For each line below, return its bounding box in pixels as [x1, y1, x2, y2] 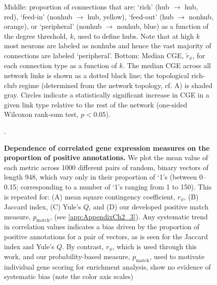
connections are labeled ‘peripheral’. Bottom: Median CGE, [4, 50, 184, 60]
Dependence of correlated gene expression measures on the [4, 142, 210, 153]
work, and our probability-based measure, [4, 251, 130, 262]
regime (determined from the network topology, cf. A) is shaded [19, 80, 213, 90]
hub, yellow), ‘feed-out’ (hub [87, 11, 174, 21]
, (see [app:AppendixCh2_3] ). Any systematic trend [50, 211, 208, 221]
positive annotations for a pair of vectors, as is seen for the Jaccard [4, 231, 208, 241]
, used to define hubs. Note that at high [73, 30, 194, 41]
